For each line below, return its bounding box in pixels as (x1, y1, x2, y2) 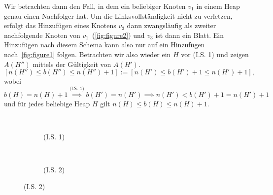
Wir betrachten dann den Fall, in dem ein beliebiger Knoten (4, 1, 186, 11)
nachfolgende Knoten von (4, 30, 80, 40)
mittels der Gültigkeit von (33, 59, 111, 69)
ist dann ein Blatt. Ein (155, 30, 224, 40)
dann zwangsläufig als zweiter (127, 20, 216, 31)
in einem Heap (196, 1, 240, 11)
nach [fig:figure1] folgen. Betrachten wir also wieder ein (4, 49, 171, 59)
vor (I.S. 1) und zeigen (181, 49, 249, 59)
